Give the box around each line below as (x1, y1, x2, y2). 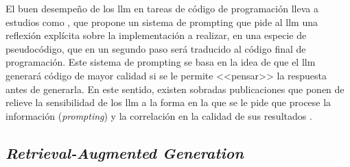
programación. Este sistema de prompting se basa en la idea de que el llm (5, 55, 316, 69)
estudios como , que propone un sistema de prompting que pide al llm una (5, 14, 318, 29)
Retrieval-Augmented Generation (5, 142, 244, 163)
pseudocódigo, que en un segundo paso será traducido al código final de (5, 41, 306, 55)
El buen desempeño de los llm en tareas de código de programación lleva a (5, 1, 318, 15)
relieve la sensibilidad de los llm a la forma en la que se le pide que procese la (5, 95, 331, 110)
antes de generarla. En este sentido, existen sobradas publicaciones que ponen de (5, 81, 345, 96)
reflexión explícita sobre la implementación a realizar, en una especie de (5, 28, 307, 42)
